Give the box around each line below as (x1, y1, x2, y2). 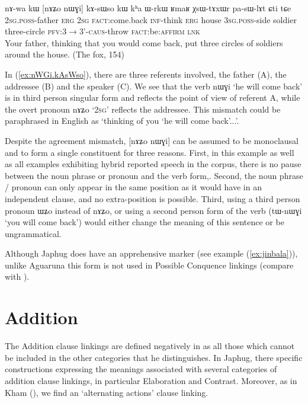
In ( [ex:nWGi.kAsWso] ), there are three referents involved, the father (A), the (5, 68, 287, 80)
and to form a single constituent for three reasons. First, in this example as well (5, 146, 294, 158)
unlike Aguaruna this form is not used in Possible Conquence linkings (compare (5, 258, 294, 271)
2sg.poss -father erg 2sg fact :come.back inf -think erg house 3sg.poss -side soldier (5, 13, 297, 25)
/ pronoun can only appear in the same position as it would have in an (5, 181, 262, 193)
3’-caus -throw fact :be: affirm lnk (79, 25, 200, 37)
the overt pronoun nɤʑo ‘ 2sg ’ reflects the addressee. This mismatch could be (5, 103, 281, 115)
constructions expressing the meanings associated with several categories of (5, 363, 277, 375)
